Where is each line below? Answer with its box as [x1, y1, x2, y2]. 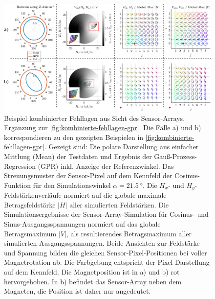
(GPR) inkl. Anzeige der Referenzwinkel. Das [38, 161, 174, 171]
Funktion [4, 180, 31, 190]
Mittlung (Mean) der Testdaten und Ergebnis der [4, 151, 152, 161]
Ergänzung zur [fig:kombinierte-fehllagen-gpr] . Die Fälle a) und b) [4, 122, 201, 133]
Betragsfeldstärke [4, 199, 56, 209]
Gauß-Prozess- [154, 151, 197, 161]
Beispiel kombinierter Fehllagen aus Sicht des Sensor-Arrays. [4, 113, 185, 123]
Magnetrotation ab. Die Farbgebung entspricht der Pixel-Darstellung [4, 257, 210, 267]
